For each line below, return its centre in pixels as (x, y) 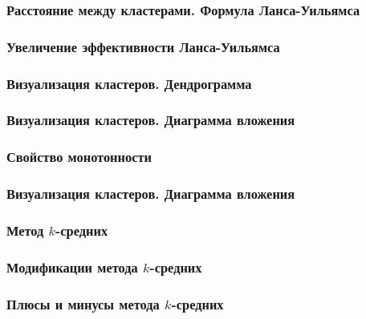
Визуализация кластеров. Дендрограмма (129, 83)
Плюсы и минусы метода (83, 303)
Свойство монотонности (79, 157)
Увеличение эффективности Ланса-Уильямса (143, 46)
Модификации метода (72, 267)
